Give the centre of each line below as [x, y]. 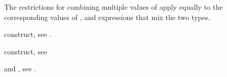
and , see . [20, 69]
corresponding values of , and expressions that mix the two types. [107, 17]
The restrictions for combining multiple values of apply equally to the [113, 7]
